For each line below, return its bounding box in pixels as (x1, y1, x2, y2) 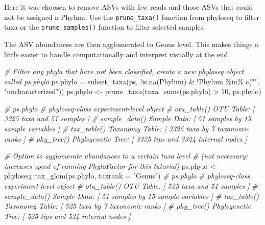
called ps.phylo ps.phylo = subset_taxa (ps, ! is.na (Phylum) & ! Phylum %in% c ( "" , (4, 76, 259, 86)
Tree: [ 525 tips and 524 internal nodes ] (4, 210, 131, 221)
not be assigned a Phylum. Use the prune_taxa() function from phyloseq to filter (4, 11, 259, 22)
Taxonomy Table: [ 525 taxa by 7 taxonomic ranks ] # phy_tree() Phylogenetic (4, 200, 251, 211)
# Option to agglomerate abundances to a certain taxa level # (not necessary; (4, 150, 248, 161)
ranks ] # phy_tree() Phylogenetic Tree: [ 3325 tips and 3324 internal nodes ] (4, 133, 247, 144)
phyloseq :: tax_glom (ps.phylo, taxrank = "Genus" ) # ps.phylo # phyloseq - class (4, 170, 250, 181)
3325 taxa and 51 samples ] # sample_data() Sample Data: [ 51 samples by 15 (4, 113, 251, 124)
